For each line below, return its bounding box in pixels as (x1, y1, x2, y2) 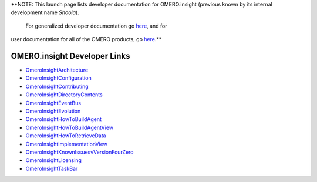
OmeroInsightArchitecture (25, 66, 88, 73)
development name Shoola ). (11, 9, 79, 16)
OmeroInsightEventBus (25, 99, 82, 106)
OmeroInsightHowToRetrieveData (25, 132, 106, 139)
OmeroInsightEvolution (25, 107, 81, 114)
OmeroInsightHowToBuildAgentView (25, 124, 114, 131)
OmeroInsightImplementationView (25, 140, 108, 147)
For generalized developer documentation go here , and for (25, 22, 167, 29)
